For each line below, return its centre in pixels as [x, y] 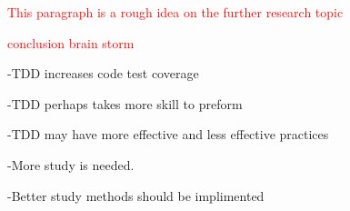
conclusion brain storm [71, 42]
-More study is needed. [71, 164]
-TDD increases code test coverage [103, 73]
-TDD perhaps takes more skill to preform [125, 103]
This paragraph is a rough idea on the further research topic [175, 12]
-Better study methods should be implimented [136, 195]
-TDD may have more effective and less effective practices [168, 134]
